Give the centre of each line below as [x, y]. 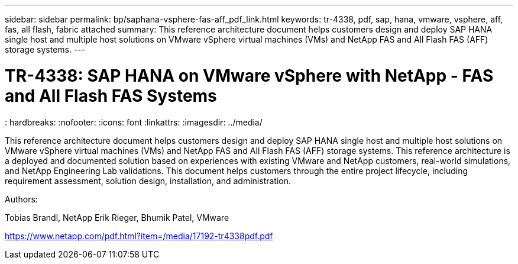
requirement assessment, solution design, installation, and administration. [148, 181]
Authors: [21, 199]
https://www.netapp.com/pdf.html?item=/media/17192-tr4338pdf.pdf [139, 236]
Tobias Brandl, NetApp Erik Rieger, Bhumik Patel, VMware [117, 217]
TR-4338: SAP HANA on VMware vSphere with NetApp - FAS [249, 75]
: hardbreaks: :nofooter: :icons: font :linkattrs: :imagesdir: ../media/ [134, 122]
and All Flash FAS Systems [111, 96]
